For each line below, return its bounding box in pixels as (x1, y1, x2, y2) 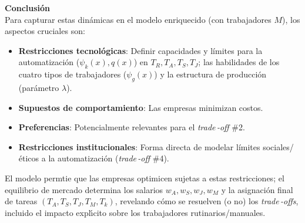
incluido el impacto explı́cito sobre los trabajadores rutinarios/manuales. (5, 206, 266, 218)
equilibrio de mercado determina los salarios (5, 183, 163, 195)
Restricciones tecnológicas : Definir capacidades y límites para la (18, 44, 263, 56)
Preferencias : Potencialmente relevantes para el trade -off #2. (18, 121, 245, 133)
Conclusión (5, 2, 51, 13)
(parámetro (18, 81, 59, 93)
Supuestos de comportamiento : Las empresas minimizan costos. (18, 101, 263, 113)
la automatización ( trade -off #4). (48, 152, 169, 164)
